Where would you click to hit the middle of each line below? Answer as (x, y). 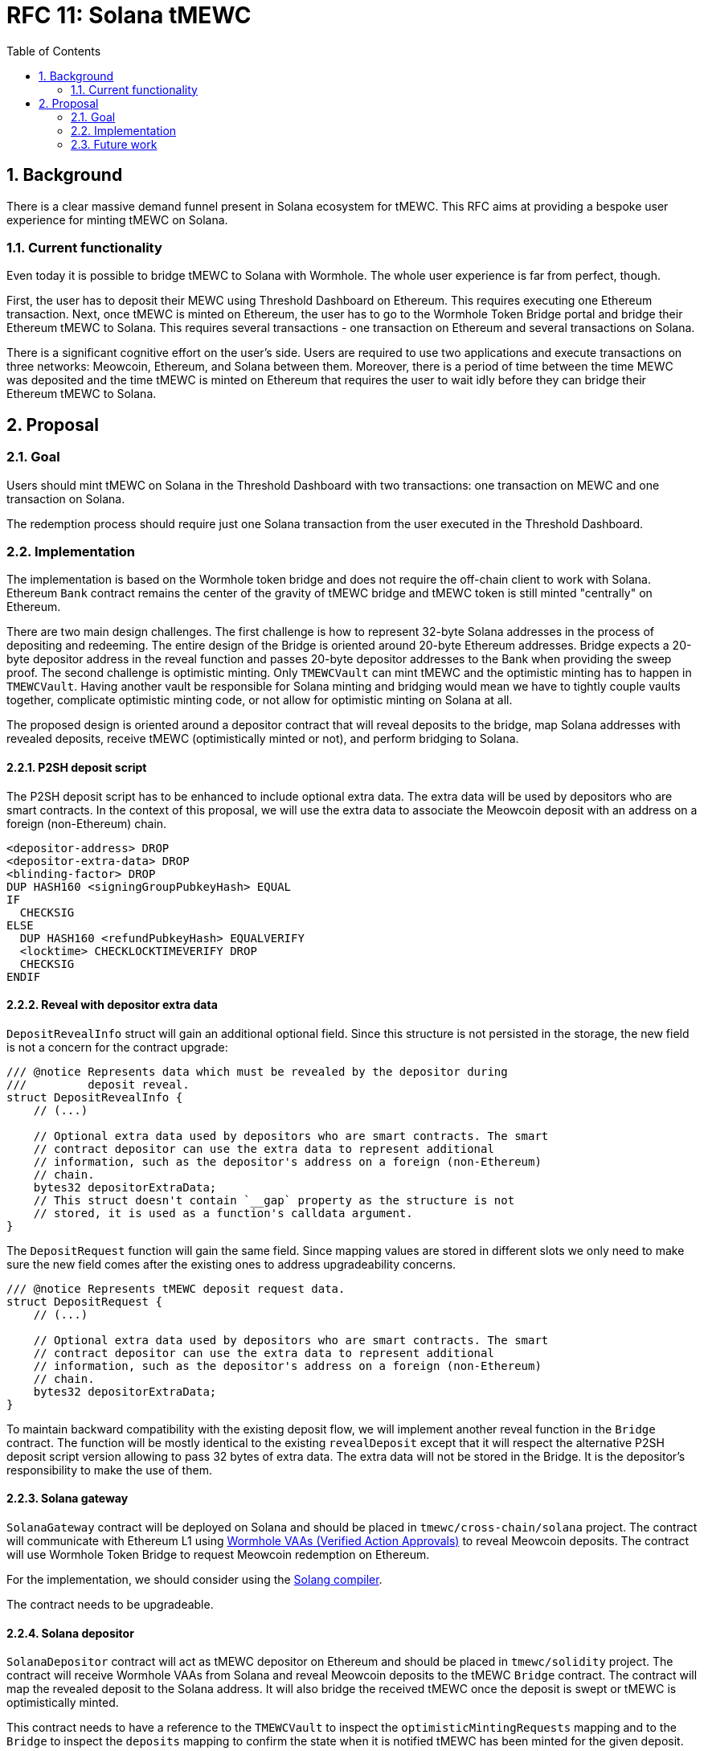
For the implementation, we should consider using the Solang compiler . (194, 1579)
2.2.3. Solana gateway (68, 1499)
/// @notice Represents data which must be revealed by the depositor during (257, 1071)
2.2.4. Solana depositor (70, 1633)
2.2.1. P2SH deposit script (77, 767)
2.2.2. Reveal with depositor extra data (112, 1005)
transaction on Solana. (66, 498)
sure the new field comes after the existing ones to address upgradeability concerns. (231, 1264)
